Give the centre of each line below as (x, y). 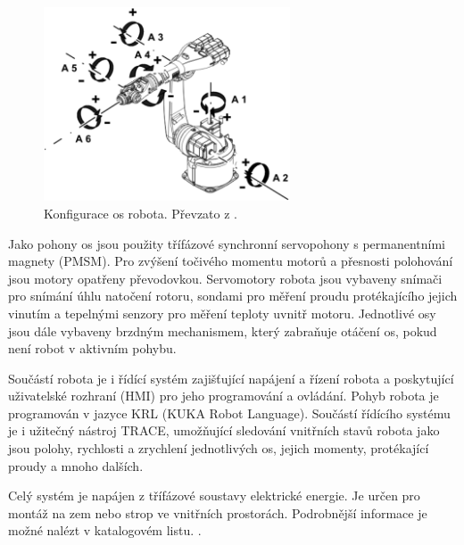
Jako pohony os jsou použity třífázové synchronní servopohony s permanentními (227, 243)
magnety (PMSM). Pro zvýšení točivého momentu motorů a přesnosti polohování (231, 261)
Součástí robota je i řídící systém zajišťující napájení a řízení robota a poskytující (231, 378)
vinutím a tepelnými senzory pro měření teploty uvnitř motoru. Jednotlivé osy (222, 313)
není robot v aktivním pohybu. (92, 348)
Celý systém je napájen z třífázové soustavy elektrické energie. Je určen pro (214, 495)
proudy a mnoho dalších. (76, 465)
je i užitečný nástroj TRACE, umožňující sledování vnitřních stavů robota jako (224, 430)
